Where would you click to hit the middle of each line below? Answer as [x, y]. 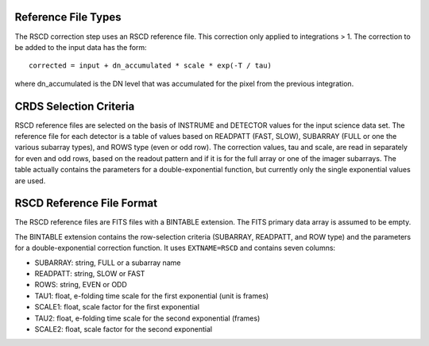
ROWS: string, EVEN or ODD [81, 285]
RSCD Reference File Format [86, 204]
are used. [30, 181]
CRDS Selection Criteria [75, 106]
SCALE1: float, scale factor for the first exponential [117, 307]
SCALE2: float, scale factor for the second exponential [124, 329]
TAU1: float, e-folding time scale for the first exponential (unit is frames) [152, 296]
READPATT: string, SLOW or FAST [90, 274]
